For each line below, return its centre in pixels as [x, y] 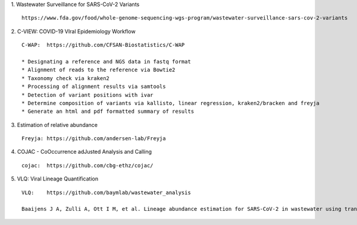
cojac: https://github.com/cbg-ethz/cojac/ [88, 165]
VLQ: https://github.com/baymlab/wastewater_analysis [107, 192]
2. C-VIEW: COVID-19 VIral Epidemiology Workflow [73, 31]
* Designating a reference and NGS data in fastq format [107, 61]
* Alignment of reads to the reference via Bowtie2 [98, 70]
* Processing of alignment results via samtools [94, 87]
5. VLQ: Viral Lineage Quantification [54, 179]
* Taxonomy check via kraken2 [66, 78]
